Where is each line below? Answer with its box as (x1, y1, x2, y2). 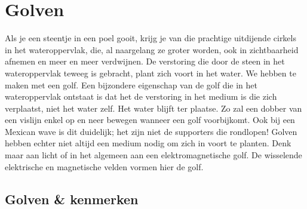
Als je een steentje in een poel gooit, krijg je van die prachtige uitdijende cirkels (5, 32, 296, 44)
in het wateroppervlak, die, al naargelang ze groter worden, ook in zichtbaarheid (5, 43, 299, 56)
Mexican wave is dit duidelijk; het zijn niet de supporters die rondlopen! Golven (5, 125, 297, 137)
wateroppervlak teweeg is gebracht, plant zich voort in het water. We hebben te (5, 66, 296, 79)
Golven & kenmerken (5, 189, 139, 208)
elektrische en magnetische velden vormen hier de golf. (5, 160, 204, 173)
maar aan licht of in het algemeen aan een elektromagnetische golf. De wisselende (5, 149, 302, 161)
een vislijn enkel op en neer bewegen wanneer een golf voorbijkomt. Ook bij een (5, 113, 295, 126)
